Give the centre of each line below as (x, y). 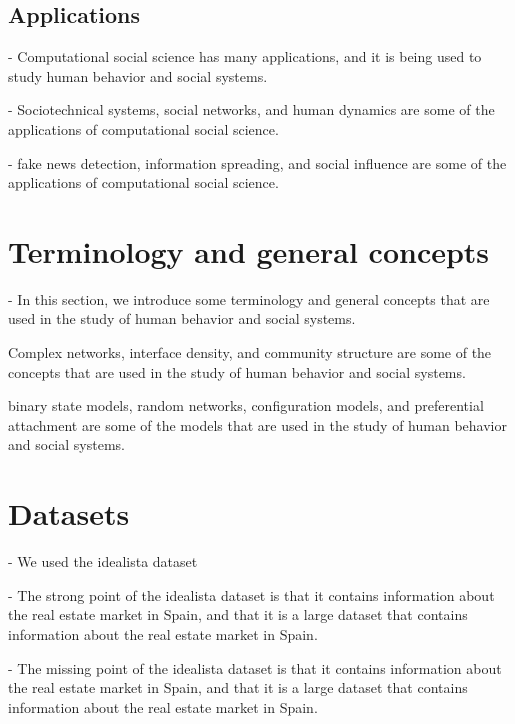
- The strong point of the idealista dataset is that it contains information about (251, 594)
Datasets (69, 513)
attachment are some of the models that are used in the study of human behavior (257, 424)
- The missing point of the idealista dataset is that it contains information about (255, 667)
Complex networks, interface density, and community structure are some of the (250, 352)
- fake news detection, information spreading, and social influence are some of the (257, 162)
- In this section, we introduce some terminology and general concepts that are (249, 298)
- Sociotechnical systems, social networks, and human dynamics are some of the (251, 109)
